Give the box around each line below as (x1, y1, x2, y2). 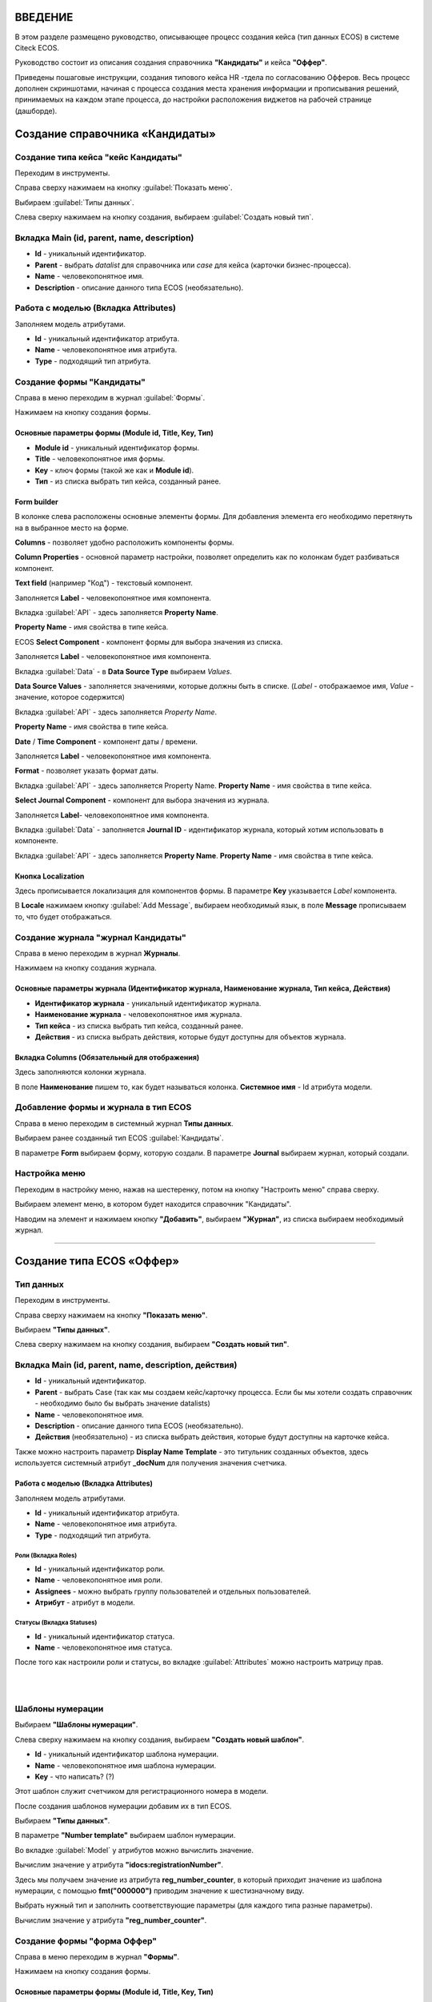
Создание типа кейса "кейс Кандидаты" (14, 151, 183, 163)
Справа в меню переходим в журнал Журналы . (14, 948, 181, 958)
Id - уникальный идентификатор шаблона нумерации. (34, 1750, 219, 1759)
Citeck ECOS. (14, 42, 60, 52)
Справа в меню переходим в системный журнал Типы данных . (14, 1118, 234, 1128)
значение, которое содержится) (14, 693, 126, 702)
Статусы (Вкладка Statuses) (14, 1618, 98, 1627)
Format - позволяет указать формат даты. (14, 766, 159, 776)
